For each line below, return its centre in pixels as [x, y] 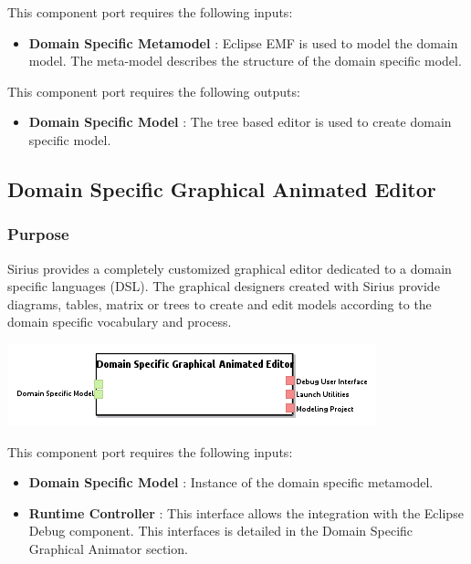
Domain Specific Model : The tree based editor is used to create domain [240, 122]
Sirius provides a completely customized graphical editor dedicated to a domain [230, 268]
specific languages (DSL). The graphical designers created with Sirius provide [224, 286]
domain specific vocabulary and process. [120, 322]
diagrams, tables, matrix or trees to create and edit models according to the [220, 303]
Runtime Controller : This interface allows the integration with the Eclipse [246, 512]
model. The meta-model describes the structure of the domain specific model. [245, 61]
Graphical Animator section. [108, 548]
